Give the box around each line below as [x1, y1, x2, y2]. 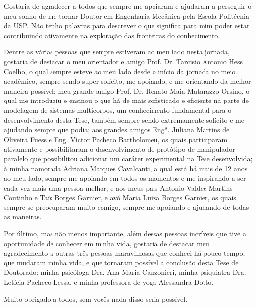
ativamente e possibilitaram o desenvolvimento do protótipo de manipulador [4, 144, 235, 154]
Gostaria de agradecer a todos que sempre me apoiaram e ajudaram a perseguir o [4, 1, 252, 11]
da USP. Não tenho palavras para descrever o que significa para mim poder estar [4, 20, 250, 31]
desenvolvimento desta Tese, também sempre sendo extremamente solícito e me [4, 114, 244, 125]
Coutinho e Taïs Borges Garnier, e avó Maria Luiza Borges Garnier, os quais [4, 192, 236, 203]
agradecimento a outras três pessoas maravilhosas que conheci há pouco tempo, [4, 248, 245, 258]
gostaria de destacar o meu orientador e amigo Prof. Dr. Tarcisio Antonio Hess [4, 56, 243, 66]
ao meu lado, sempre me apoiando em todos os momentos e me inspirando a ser [4, 173, 246, 183]
